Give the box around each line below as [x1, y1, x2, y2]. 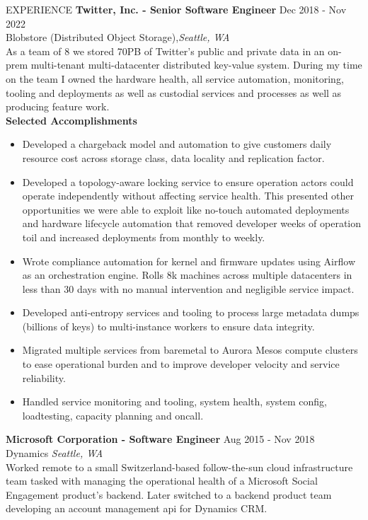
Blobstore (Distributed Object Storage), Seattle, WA [6, 30, 230, 45]
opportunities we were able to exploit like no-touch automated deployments [22, 202, 350, 216]
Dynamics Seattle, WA [6, 446, 103, 461]
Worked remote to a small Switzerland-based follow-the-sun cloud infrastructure [6, 459, 353, 474]
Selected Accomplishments [6, 112, 137, 127]
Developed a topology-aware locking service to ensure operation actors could [22, 174, 354, 189]
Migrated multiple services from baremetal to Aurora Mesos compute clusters [22, 342, 358, 357]
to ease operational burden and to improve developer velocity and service [22, 357, 340, 371]
